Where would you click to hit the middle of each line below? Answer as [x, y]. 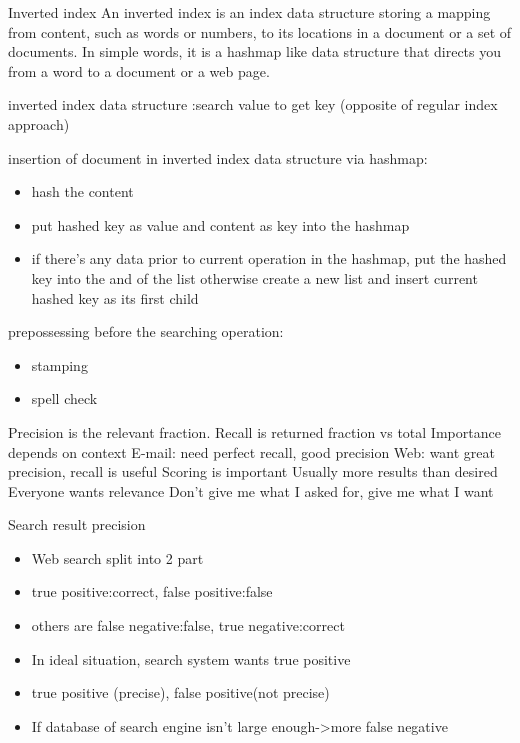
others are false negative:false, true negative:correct [188, 625]
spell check [64, 398]
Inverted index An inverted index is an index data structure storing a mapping [249, 12]
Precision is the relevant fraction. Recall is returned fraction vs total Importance [254, 431]
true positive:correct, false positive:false [152, 591]
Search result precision [77, 524]
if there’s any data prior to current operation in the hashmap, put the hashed [269, 258]
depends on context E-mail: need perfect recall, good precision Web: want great [252, 451]
